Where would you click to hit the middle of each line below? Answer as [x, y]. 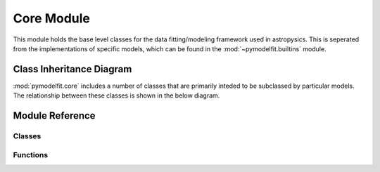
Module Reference [54, 116]
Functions [31, 154]
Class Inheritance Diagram [72, 69]
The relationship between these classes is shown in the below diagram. [116, 95]
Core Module [52, 18]
